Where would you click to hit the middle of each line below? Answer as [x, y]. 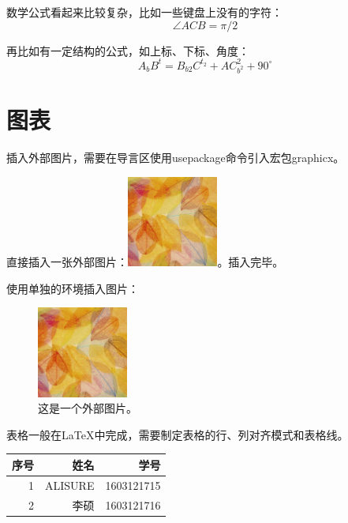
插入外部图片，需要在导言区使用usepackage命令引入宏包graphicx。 [176, 158]
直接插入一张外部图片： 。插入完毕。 [145, 262]
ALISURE [70, 485]
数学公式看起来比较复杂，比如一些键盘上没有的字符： [144, 12]
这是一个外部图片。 [88, 408]
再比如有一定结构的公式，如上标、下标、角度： [128, 50]
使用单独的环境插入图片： [73, 288]
